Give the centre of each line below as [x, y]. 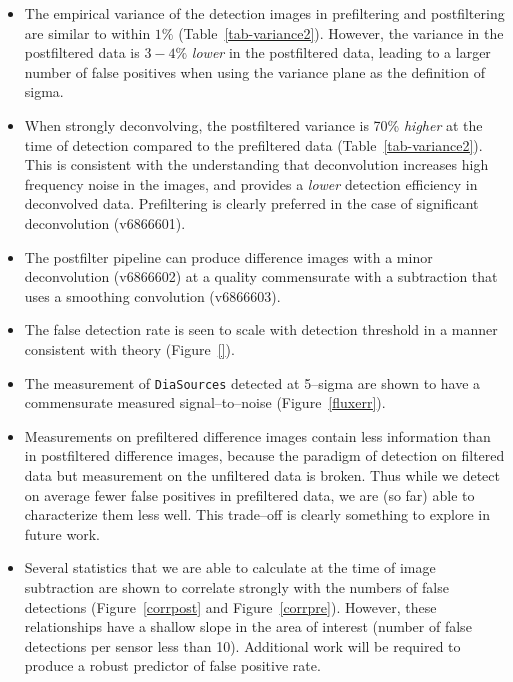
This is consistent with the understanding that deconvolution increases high [256, 164]
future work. [62, 533]
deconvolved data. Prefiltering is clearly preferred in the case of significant [251, 203]
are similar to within [87, 32]
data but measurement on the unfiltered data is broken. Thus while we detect [262, 474]
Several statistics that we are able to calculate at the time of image [230, 567]
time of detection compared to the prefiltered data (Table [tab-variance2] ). [253, 144]
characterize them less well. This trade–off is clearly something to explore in [257, 514]
